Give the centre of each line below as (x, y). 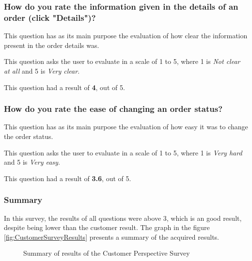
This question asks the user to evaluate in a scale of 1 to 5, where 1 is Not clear (122, 61)
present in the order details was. (52, 45)
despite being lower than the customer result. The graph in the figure (107, 227)
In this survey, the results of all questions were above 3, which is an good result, (123, 218)
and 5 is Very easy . (32, 162)
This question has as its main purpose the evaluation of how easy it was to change (126, 127)
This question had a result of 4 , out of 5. (64, 87)
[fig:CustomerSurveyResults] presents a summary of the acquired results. (111, 237)
